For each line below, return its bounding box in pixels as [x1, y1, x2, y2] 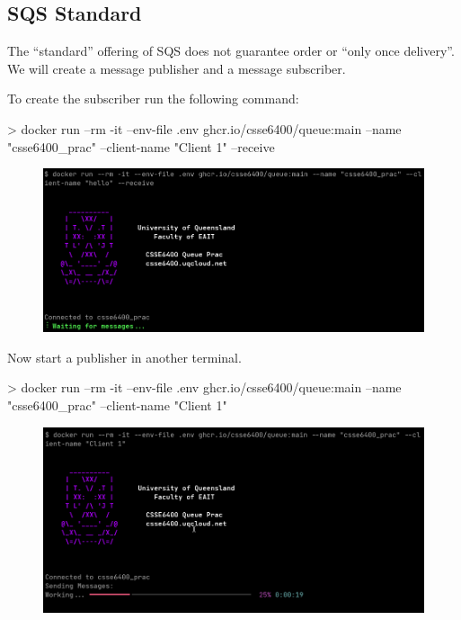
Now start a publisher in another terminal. [7, 347, 242, 366]
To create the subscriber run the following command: [7, 89, 299, 108]
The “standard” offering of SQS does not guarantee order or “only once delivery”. [7, 41, 455, 60]
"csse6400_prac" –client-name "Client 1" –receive [7, 137, 275, 156]
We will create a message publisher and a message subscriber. [7, 58, 346, 77]
